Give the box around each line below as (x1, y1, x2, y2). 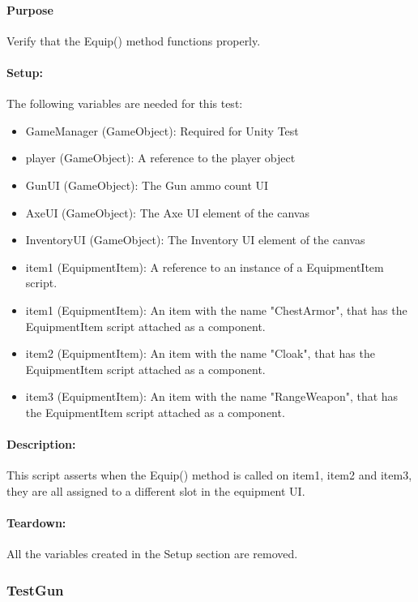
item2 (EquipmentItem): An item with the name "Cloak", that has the (25, 345, 375, 362)
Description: (6, 436, 76, 453)
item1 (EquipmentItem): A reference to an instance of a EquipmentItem (25, 258, 384, 275)
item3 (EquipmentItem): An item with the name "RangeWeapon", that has (25, 388, 399, 405)
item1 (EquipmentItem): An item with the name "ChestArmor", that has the (25, 301, 407, 318)
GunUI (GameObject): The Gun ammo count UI (25, 176, 269, 193)
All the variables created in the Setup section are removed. (6, 545, 298, 562)
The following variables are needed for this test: (6, 95, 243, 112)
